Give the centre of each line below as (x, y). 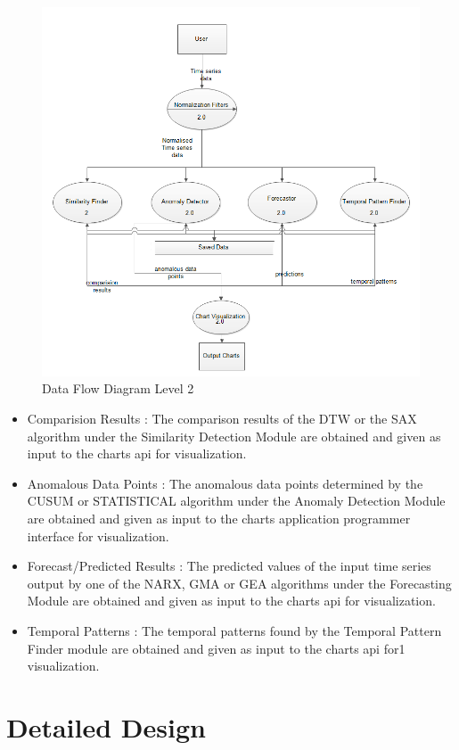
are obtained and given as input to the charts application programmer (219, 518)
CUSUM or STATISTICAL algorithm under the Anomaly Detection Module (236, 501)
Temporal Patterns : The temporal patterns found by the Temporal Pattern (234, 630)
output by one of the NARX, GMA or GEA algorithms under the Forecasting (239, 583)
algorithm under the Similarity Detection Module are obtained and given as (234, 436)
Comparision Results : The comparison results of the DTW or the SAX (222, 418)
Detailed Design (106, 726)
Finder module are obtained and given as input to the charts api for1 (216, 648)
